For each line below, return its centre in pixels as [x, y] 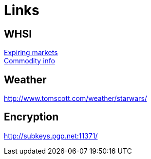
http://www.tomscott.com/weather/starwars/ [75, 99]
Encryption [31, 117]
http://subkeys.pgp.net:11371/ [51, 136]
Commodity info [29, 61]
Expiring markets [31, 53]
